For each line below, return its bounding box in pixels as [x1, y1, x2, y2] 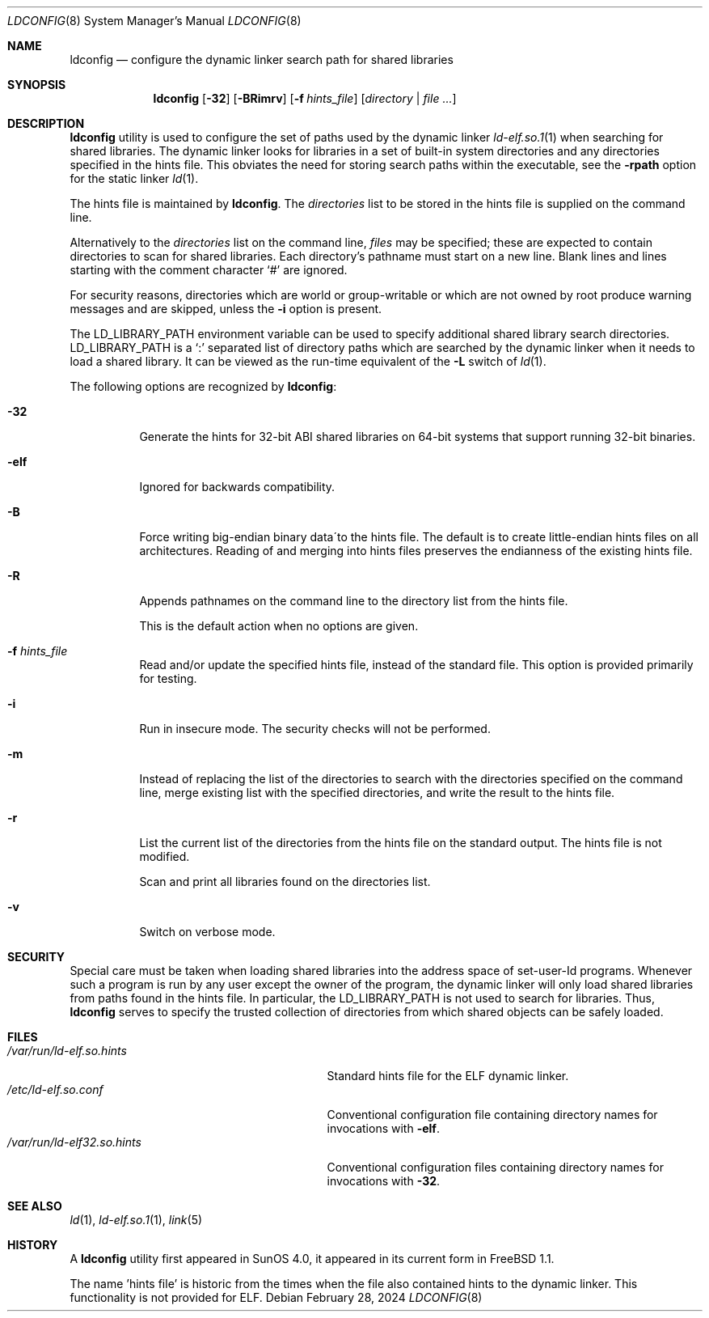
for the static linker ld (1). [70, 172, 199, 185]
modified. [139, 850, 190, 863]
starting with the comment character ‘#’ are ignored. [70, 263, 348, 277]
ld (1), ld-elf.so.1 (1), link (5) [70, 1213, 203, 1227]
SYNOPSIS [7, 78, 66, 91]
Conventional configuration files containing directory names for [327, 1160, 665, 1174]
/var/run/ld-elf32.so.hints [7, 1135, 141, 1149]
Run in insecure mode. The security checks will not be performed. [139, 722, 491, 735]
